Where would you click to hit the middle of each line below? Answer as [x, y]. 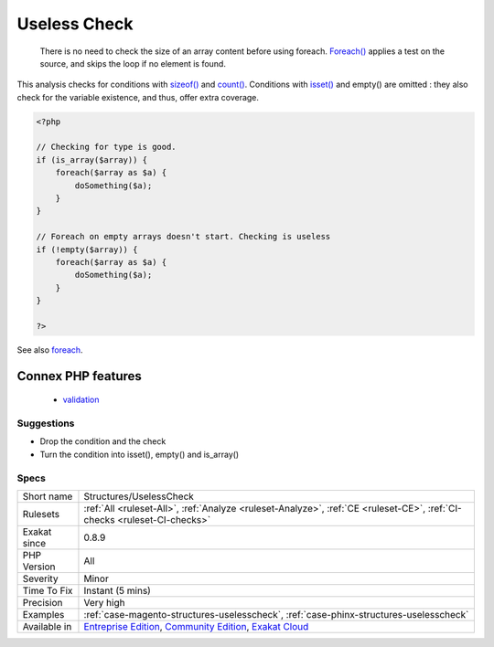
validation [81, 400]
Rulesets [41, 514]
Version [39, 567]
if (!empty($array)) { [87, 249]
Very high [104, 603]
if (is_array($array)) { [92, 159]
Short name [48, 496]
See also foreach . [50, 350]
